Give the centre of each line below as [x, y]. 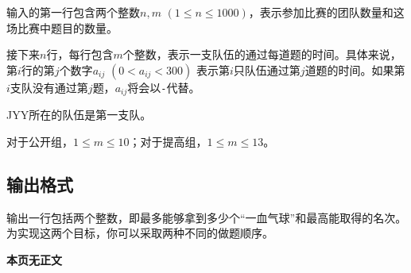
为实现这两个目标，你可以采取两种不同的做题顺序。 [140, 233]
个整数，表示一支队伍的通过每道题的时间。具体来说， [262, 54]
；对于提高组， [168, 141]
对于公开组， [40, 141]
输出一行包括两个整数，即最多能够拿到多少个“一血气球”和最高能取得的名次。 [207, 217]
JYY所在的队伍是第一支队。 [79, 115]
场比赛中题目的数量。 [62, 27]
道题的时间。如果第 [355, 69]
